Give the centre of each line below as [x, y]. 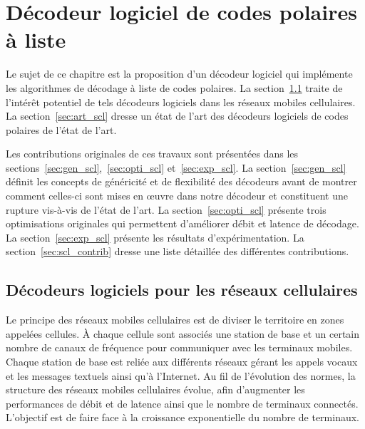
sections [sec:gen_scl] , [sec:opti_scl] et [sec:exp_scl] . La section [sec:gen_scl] [176, 167]
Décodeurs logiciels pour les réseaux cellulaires [182, 290]
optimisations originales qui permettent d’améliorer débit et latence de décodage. [182, 223]
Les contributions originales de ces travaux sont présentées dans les [152, 154]
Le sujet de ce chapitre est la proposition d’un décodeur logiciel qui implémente [179, 74]
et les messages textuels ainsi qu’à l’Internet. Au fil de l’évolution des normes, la [181, 375]
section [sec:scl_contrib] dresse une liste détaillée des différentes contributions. [178, 251]
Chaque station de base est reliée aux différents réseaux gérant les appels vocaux [182, 362]
